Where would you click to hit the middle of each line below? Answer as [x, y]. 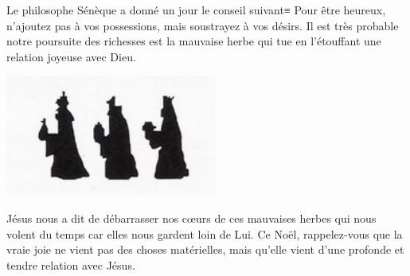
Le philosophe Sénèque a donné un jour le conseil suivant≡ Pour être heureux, [196, 10]
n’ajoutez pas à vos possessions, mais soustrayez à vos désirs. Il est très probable [203, 25]
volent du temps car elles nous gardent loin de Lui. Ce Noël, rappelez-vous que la [205, 233]
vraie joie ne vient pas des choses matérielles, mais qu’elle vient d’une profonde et [205, 249]
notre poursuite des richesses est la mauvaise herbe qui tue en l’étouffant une [194, 41]
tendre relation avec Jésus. [71, 264]
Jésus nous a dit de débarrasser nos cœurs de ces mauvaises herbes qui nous [191, 218]
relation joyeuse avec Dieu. [71, 56]
